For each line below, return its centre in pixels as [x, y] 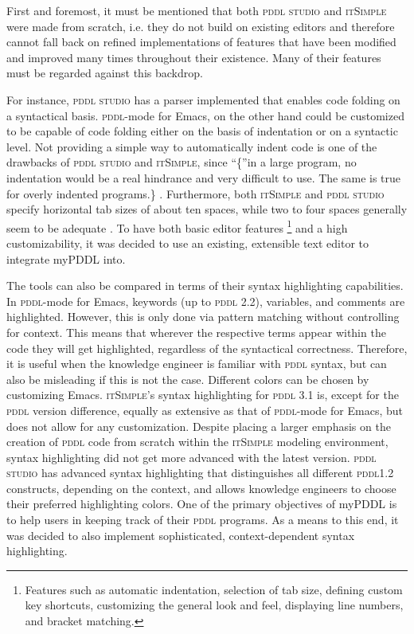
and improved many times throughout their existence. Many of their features [194, 57]
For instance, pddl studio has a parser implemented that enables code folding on [203, 99]
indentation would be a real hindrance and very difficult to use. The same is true [204, 177]
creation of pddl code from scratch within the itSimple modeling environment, [197, 442]
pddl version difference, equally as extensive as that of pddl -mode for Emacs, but [205, 410]
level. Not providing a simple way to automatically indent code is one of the [192, 146]
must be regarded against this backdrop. [105, 73]
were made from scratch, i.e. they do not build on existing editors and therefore [201, 26]
